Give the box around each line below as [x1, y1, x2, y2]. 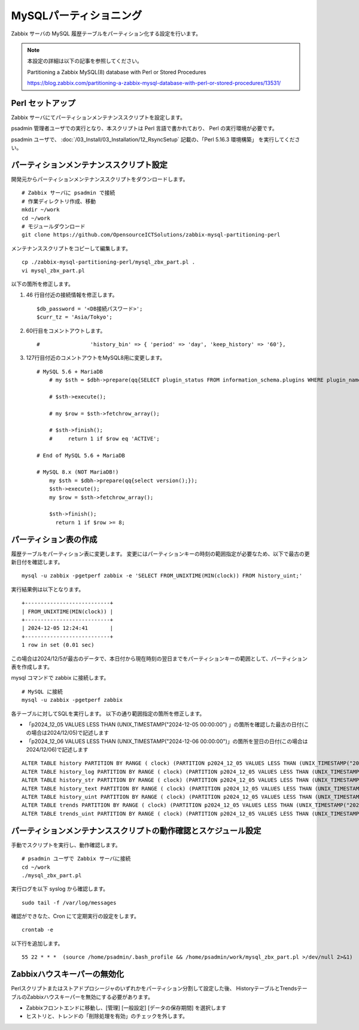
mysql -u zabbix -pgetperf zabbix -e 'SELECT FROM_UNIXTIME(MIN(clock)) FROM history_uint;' [22, 572, 303, 579]
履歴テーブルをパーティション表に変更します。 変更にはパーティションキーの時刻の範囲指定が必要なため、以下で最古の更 [11, 550, 311, 557]
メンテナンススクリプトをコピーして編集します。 [11, 244, 131, 252]
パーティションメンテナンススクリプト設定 [11, 160, 168, 170]
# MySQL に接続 [22, 688, 63, 695]
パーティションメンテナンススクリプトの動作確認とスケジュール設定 [11, 825, 261, 835]
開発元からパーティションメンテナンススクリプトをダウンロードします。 [11, 175, 188, 183]
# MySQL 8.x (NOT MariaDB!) [36, 469, 119, 475]
